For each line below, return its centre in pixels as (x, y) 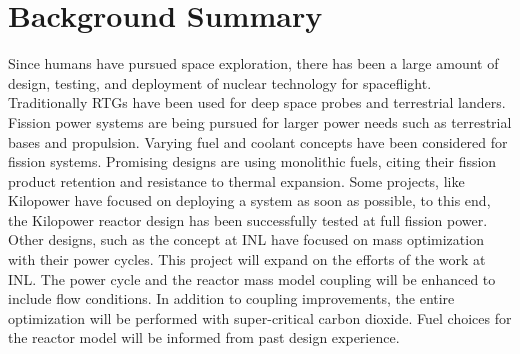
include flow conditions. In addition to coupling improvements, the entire (231, 298)
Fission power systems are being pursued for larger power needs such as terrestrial (260, 121)
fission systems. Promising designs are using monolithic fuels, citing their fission (252, 161)
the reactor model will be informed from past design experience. (204, 337)
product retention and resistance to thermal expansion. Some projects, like (236, 180)
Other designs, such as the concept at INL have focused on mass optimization (246, 239)
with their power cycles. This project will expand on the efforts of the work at (247, 259)
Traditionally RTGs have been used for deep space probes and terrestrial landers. (257, 102)
